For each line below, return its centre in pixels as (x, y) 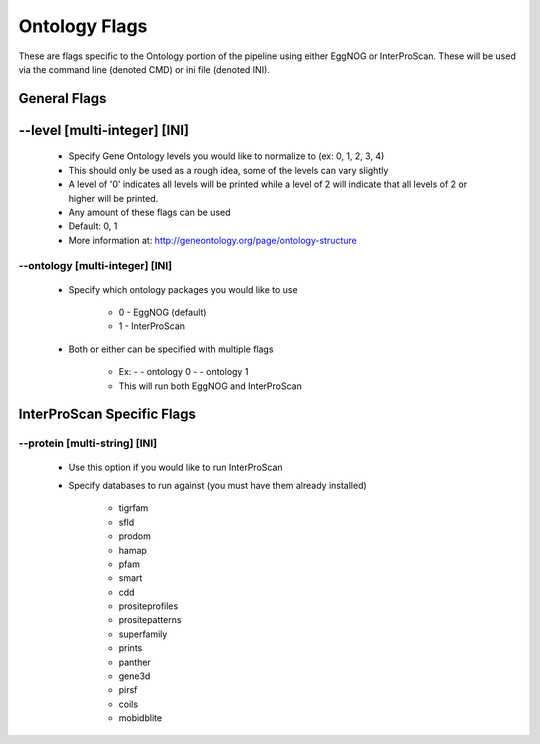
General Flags (62, 98)
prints (130, 648)
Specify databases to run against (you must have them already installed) (217, 485)
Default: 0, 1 (93, 226)
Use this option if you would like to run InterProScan (176, 467)
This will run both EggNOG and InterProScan (210, 386)
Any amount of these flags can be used (149, 212)
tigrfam (133, 508)
